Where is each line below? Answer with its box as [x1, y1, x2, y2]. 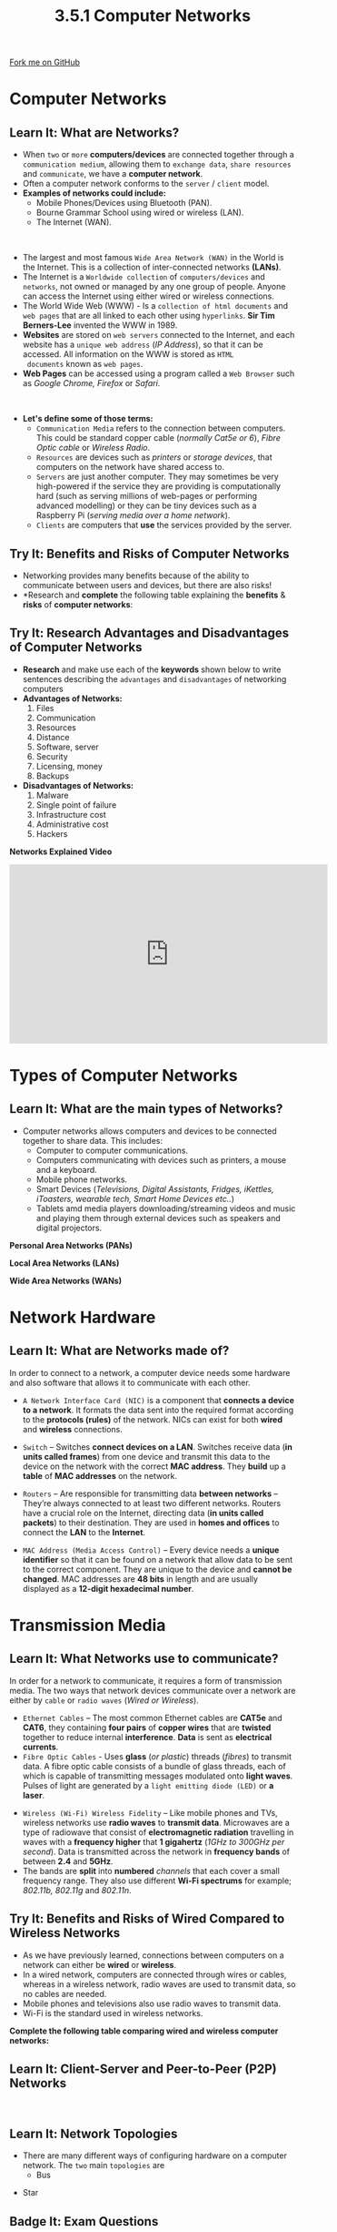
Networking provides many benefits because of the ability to [22, 570, 250, 581]
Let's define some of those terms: [22, 413, 154, 424]
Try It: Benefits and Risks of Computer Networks [9, 545, 290, 561]
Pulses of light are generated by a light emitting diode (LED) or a [22, 1779, 274, 1790]
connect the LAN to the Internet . [22, 1526, 146, 1537]
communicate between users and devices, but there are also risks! [22, 580, 273, 590]
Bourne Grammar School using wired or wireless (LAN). [35, 207, 244, 219]
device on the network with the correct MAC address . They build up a [22, 1461, 286, 1472]
